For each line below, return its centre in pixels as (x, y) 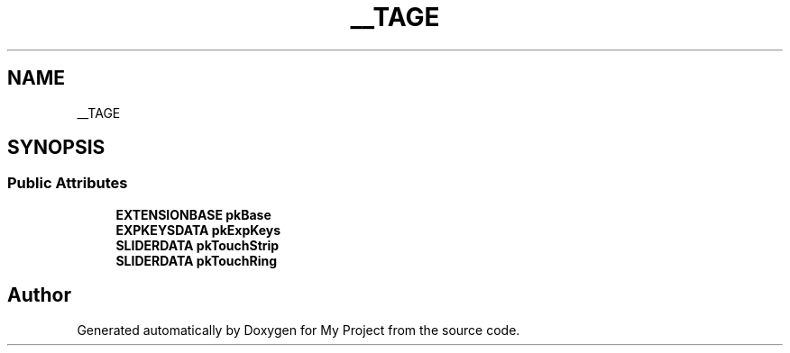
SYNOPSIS (56, 148)
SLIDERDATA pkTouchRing (197, 260)
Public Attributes (68, 183)
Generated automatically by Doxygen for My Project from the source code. (299, 330)
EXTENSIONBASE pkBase (193, 214)
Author (39, 295)
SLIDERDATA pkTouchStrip (197, 245)
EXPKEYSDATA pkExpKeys (198, 230)
